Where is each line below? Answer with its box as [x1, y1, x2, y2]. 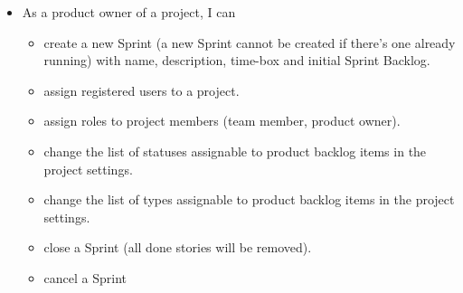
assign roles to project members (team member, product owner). [43, 111, 401, 130]
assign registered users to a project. [43, 80, 240, 99]
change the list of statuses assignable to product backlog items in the [43, 141, 427, 160]
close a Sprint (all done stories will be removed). [43, 238, 312, 257]
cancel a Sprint [43, 268, 128, 287]
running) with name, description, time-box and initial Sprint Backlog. [43, 51, 430, 70]
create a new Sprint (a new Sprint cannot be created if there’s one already [43, 33, 456, 52]
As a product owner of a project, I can [22, 3, 236, 21]
